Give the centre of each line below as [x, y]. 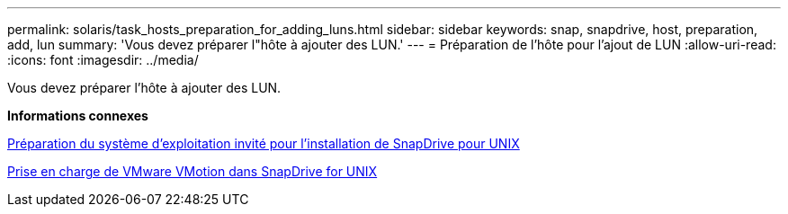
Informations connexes [78, 116]
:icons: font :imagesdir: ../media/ [103, 60]
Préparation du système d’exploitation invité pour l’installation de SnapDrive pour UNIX [264, 143]
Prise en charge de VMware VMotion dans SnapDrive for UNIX [193, 171]
